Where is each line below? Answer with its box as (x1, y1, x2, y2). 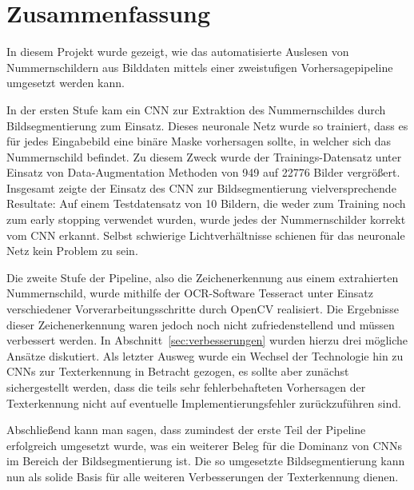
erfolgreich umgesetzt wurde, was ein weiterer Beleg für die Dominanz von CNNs (6, 436, 403, 453)
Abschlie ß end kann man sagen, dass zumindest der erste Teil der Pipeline (6, 421, 366, 438)
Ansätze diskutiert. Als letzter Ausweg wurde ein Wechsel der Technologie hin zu (6, 347, 404, 364)
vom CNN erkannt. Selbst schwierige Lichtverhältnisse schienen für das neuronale (6, 226, 405, 243)
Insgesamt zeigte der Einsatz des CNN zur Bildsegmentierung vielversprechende (6, 179, 396, 196)
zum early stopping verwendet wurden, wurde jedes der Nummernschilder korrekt (6, 211, 406, 228)
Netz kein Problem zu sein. (6, 242, 138, 259)
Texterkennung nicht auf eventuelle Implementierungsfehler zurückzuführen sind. (6, 394, 401, 411)
